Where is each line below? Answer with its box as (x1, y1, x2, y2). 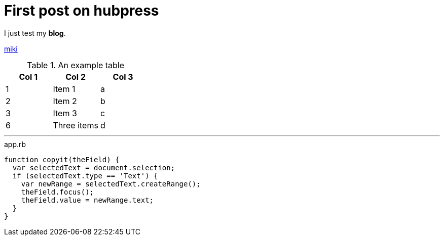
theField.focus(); (21, 187, 94, 196)
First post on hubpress (4, 2, 159, 19)
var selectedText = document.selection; (12, 163, 175, 172)
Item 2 (53, 95, 77, 106)
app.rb (4, 139, 26, 149)
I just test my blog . (4, 28, 66, 37)
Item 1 (53, 83, 76, 94)
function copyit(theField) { (4, 155, 120, 164)
